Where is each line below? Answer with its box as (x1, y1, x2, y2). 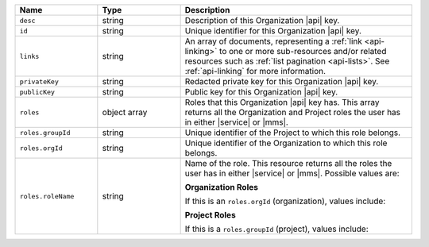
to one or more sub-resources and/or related (218, 46, 387, 56)
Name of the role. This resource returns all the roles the (184, 158, 392, 168)
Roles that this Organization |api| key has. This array (184, 97, 381, 107)
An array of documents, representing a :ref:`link (184, 36, 363, 47)
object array (102, 107, 148, 118)
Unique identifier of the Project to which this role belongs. (184, 127, 401, 138)
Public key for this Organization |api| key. (184, 87, 338, 97)
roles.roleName (19, 191, 75, 200)
